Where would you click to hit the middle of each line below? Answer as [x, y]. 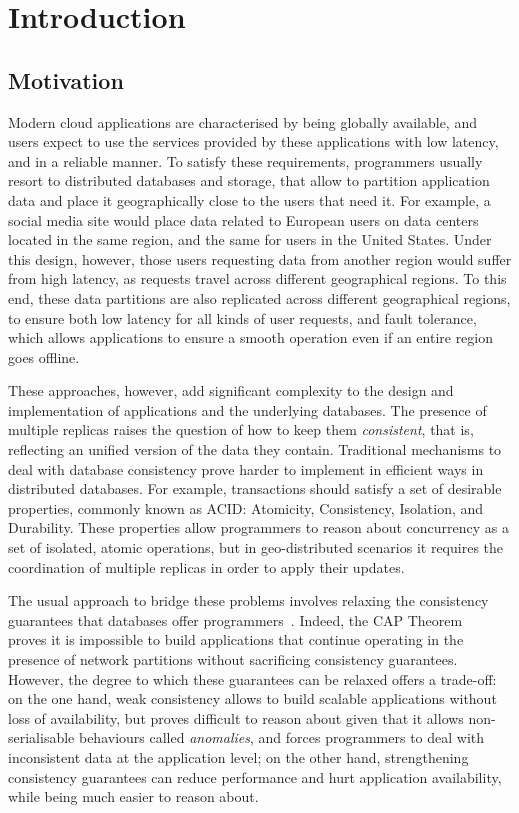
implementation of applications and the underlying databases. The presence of [247, 409]
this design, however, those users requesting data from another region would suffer [260, 258]
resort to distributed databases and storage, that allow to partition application [249, 180]
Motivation [66, 79]
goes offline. [44, 356]
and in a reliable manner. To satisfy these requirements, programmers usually [245, 160]
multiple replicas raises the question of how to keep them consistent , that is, [241, 429]
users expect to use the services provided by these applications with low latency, [253, 141]
